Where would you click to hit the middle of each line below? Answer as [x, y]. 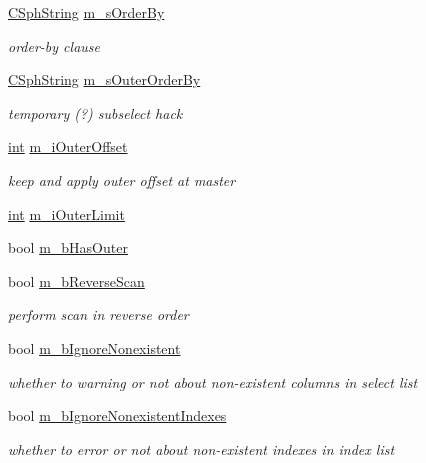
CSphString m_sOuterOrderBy [104, 79]
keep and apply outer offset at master [122, 179]
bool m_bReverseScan [76, 280]
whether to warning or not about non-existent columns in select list [213, 381]
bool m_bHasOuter [68, 247]
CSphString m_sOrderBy [86, 12]
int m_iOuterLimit [66, 213]
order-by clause [54, 45]
